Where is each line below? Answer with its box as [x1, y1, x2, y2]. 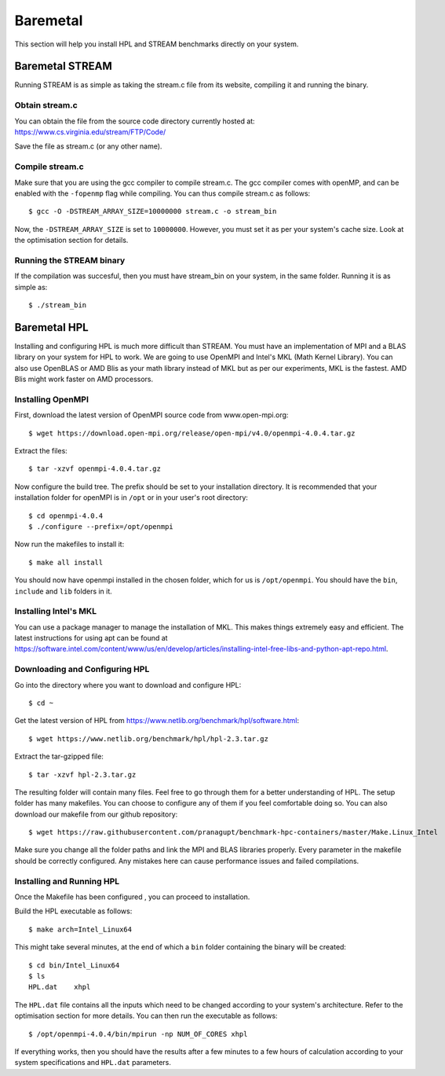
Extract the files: [14, 446, 68, 455]
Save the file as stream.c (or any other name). [14, 141, 162, 151]
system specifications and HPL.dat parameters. [14, 1058, 172, 1067]
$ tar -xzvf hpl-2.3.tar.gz [28, 770, 137, 779]
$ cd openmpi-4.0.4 [28, 511, 104, 520]
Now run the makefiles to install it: [14, 539, 125, 549]
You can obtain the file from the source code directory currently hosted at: [14, 116, 255, 126]
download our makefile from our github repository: [14, 810, 178, 819]
